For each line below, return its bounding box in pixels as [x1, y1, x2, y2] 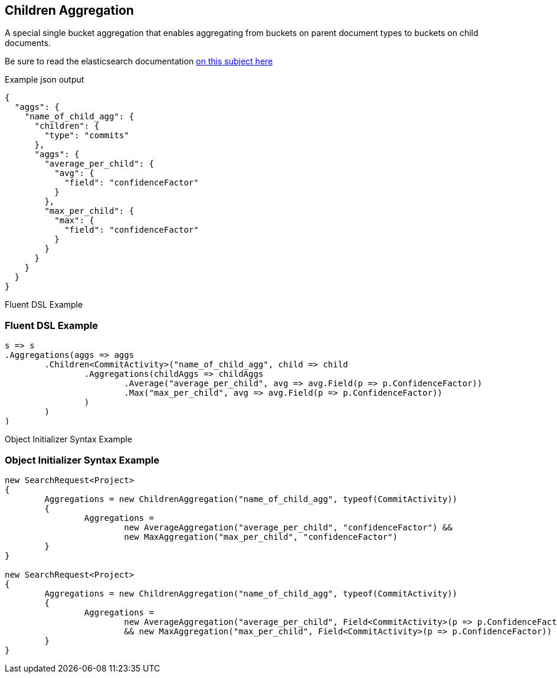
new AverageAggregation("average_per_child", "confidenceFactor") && [124, 522, 453, 532]
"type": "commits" [44, 131, 129, 141]
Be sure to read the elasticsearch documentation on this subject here [5, 56, 273, 67]
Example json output [5, 74, 84, 85]
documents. [5, 38, 51, 48]
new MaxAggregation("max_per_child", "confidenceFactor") [124, 532, 398, 542]
